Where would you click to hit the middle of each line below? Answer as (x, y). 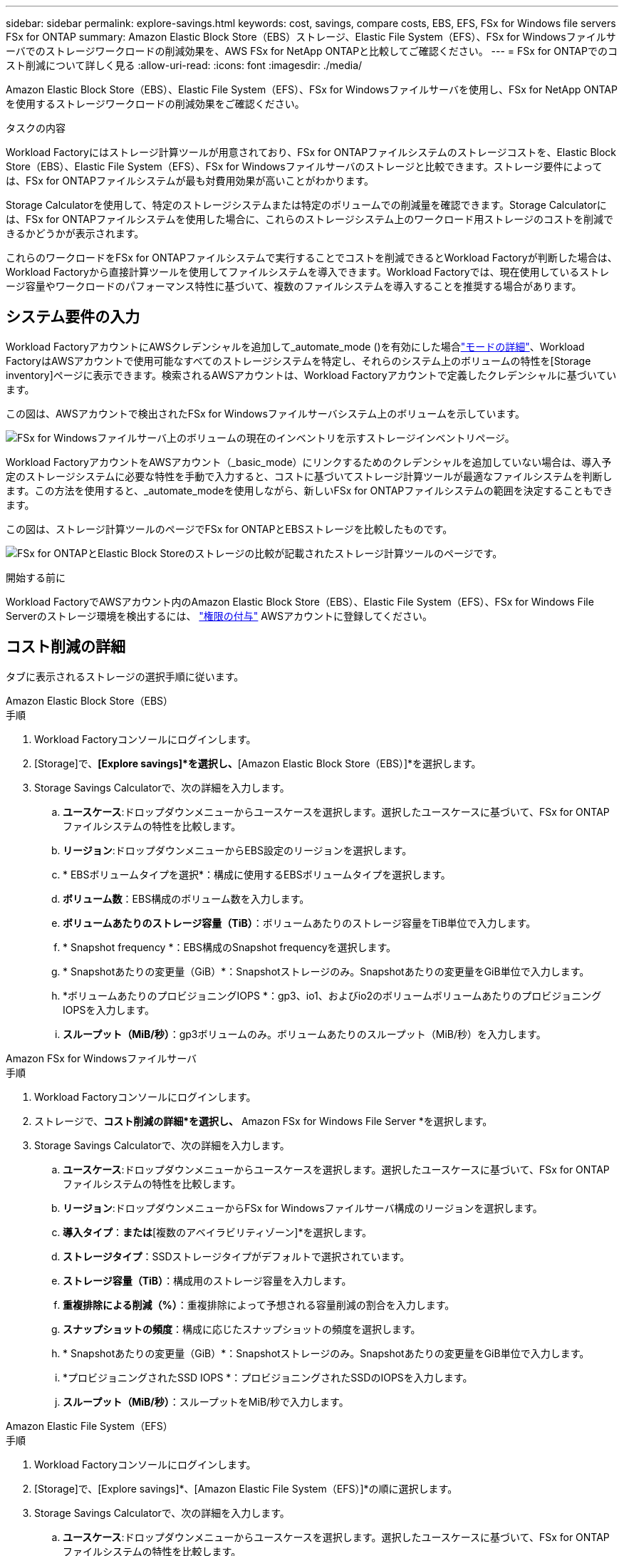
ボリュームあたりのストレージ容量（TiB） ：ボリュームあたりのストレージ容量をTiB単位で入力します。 (300, 923)
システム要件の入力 (73, 317)
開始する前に (36, 577)
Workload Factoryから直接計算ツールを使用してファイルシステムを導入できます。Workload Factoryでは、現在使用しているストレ (308, 272)
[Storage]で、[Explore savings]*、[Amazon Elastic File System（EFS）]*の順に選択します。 (246, 1488)
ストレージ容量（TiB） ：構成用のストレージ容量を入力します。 (207, 1280)
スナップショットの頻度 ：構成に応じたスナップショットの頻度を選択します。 (242, 1329)
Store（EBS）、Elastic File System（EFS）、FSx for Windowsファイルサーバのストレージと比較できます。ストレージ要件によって (304, 166)
